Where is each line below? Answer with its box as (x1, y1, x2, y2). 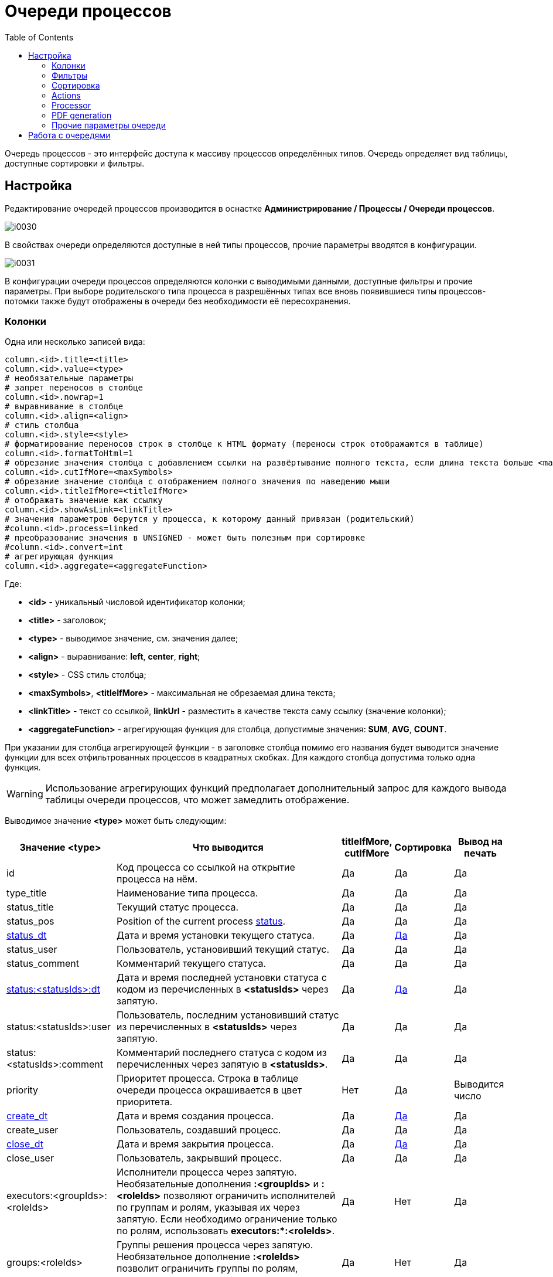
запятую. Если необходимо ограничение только (117, 1213, 337, 1225)
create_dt (6, 1110, 48, 1122)
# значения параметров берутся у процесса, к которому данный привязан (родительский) (5, 514, 415, 524)
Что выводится (192, 841, 264, 854)
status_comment (6, 957, 79, 970)
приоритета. (117, 1096, 173, 1108)
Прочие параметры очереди (52, 120, 166, 130)
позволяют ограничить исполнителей (163, 1190, 336, 1202)
